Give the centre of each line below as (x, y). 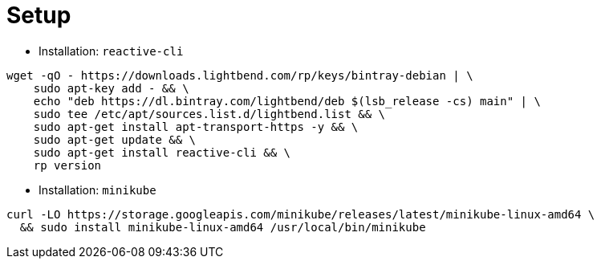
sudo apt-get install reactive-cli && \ (162, 152)
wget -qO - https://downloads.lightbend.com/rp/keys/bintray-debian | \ (240, 75)
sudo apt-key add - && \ (111, 88)
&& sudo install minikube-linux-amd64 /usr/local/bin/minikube (223, 227)
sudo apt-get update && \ (115, 139)
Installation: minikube (97, 190)
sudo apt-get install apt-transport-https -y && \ (196, 126)
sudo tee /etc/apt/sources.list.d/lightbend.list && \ (209, 114)
